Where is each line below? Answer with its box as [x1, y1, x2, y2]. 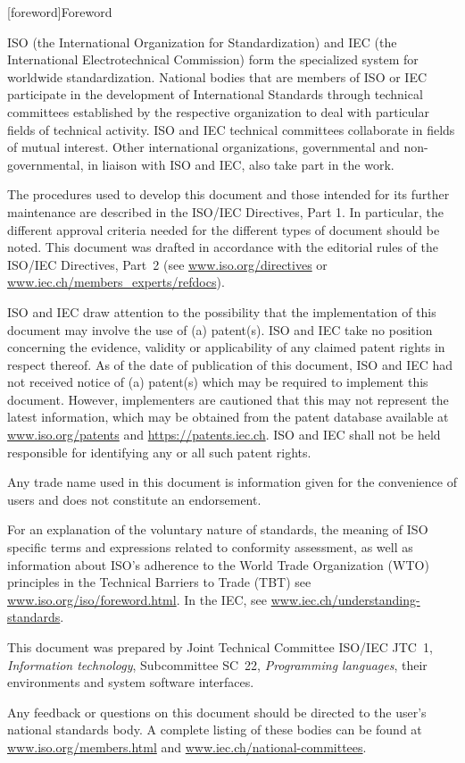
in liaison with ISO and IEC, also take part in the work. [87, 155, 394, 173]
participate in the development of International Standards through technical [7, 85, 423, 104]
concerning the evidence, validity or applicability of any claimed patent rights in [7, 338, 445, 356]
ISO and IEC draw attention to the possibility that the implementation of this [7, 302, 436, 321]
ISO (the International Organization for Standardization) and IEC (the [7, 32, 397, 51]
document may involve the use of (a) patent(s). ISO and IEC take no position [7, 320, 433, 339]
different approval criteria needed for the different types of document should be [7, 220, 440, 239]
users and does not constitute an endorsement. [7, 490, 262, 508]
